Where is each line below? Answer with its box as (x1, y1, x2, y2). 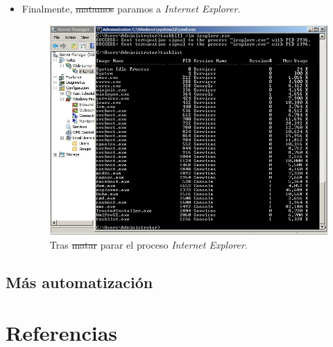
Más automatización (6, 271, 153, 292)
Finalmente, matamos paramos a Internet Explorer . (22, 1, 241, 15)
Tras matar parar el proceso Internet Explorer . (49, 237, 248, 251)
